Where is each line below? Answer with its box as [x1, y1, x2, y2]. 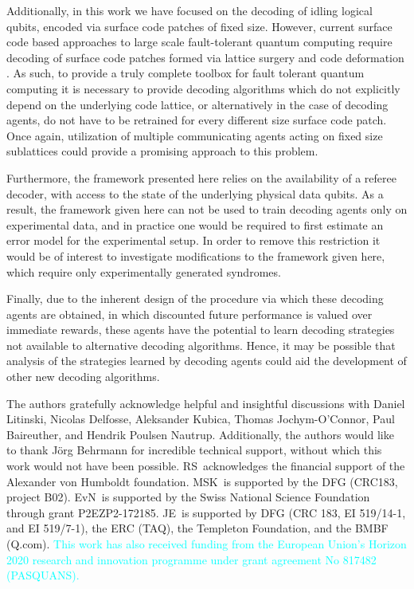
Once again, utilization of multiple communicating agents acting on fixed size [6, 127, 383, 143]
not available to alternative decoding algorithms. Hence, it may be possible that [6, 336, 396, 353]
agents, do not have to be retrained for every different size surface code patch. [6, 112, 387, 128]
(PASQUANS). [6, 567, 80, 583]
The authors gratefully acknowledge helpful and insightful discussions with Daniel [6, 395, 405, 411]
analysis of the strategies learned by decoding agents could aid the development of [6, 352, 407, 369]
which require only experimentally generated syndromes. [6, 263, 281, 280]
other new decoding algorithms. [6, 368, 160, 385]
